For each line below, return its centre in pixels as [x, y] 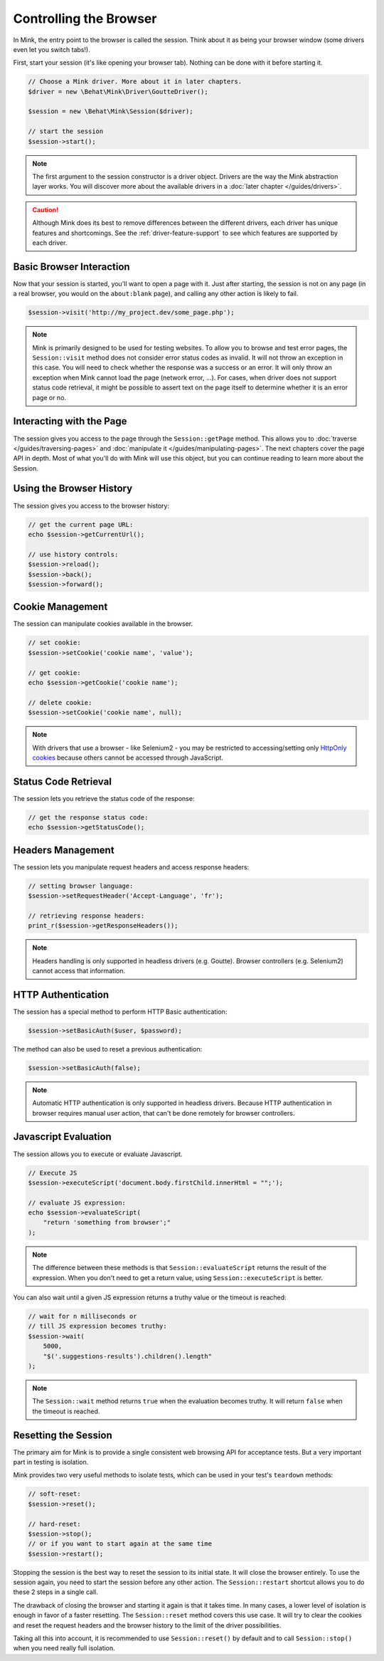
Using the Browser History [73, 489]
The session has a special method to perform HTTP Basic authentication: [120, 1012]
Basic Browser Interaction [72, 267]
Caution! [46, 209]
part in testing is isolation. [51, 1462]
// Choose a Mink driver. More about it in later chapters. [135, 82]
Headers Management [64, 850]
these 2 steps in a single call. [56, 1592]
